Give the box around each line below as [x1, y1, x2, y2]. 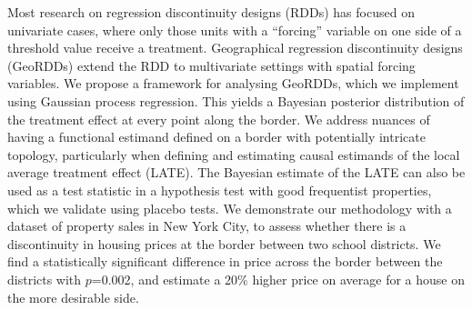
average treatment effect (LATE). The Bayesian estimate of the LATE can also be [7, 163, 466, 182]
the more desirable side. [7, 287, 139, 306]
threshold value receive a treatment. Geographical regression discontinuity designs [7, 38, 463, 57]
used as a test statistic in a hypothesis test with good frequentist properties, [7, 180, 432, 199]
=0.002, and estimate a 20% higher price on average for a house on [91, 269, 465, 288]
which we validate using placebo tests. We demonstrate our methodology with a [7, 198, 452, 217]
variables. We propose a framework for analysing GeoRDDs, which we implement [7, 74, 459, 93]
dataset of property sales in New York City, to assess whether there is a [7, 216, 407, 235]
